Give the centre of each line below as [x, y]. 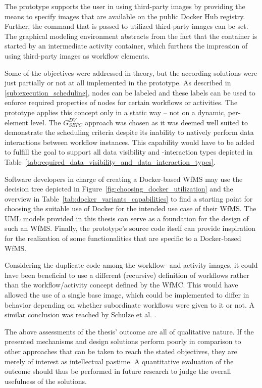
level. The [46, 122]
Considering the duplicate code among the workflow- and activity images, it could [131, 265]
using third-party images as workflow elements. [77, 55]
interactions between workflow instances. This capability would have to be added [130, 142]
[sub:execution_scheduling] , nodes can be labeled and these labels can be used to [130, 92]
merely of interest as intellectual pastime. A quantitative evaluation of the [119, 361]
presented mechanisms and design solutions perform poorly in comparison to [123, 341]
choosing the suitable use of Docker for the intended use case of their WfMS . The [130, 208]
